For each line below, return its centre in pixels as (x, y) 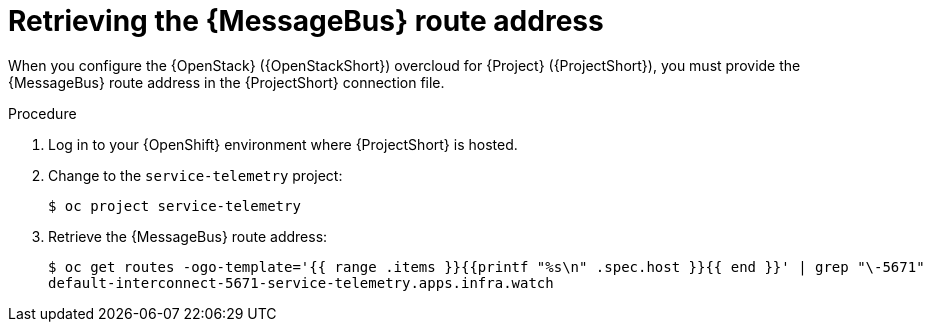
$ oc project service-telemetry (174, 205)
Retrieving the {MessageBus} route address (306, 21)
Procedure (42, 113)
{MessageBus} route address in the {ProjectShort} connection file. (226, 82)
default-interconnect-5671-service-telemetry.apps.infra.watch (301, 282)
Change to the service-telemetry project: (195, 175)
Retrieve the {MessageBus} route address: (188, 236)
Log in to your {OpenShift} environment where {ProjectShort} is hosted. (283, 144)
